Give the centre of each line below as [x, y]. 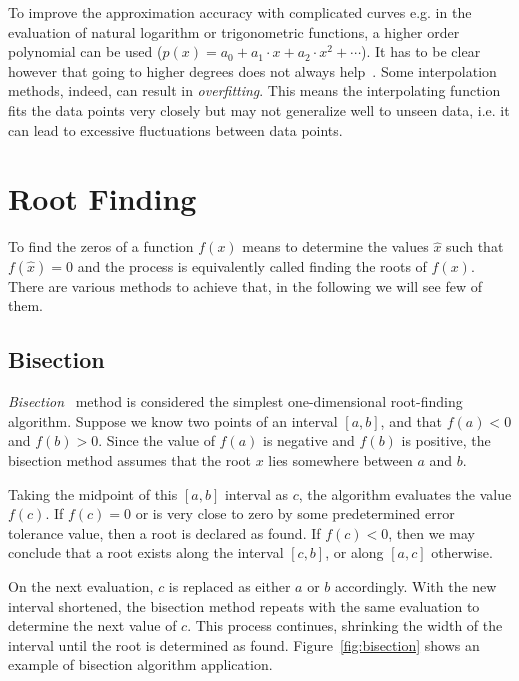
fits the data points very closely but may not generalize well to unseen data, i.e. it [259, 109]
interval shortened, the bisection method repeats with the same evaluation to [244, 605]
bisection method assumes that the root [129, 460]
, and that [411, 420]
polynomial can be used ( [85, 51]
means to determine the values [335, 246]
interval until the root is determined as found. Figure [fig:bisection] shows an [244, 644]
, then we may [431, 532]
